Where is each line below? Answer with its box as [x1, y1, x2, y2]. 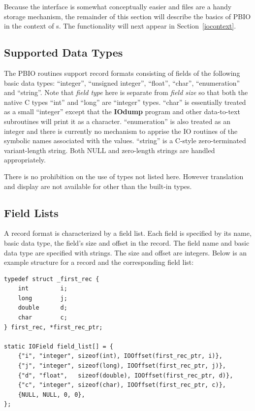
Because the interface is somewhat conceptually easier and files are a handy [4, 1, 232, 11]
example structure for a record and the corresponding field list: [4, 257, 194, 267]
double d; [18, 304, 67, 312]
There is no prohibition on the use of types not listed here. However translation [4, 171, 244, 181]
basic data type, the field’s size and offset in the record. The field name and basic [4, 237, 250, 248]
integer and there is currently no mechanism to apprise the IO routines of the [4, 126, 238, 136]
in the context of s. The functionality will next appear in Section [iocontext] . [4, 21, 236, 31]
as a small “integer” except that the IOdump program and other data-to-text [4, 106, 240, 117]
